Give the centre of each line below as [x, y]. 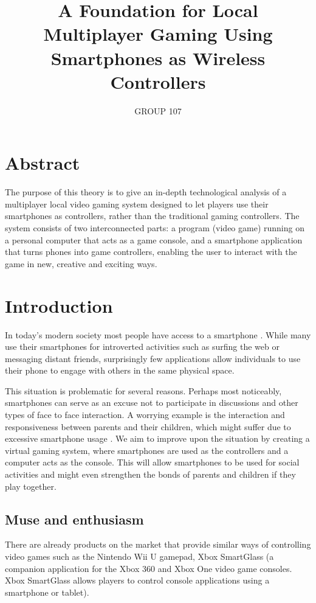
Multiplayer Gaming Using [158, 34]
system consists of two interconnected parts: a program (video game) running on [155, 228]
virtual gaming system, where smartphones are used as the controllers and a [147, 450]
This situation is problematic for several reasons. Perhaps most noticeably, [143, 390]
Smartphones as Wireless [158, 58]
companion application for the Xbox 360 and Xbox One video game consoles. [149, 568]
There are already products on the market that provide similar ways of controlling [158, 544]
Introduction [59, 305]
